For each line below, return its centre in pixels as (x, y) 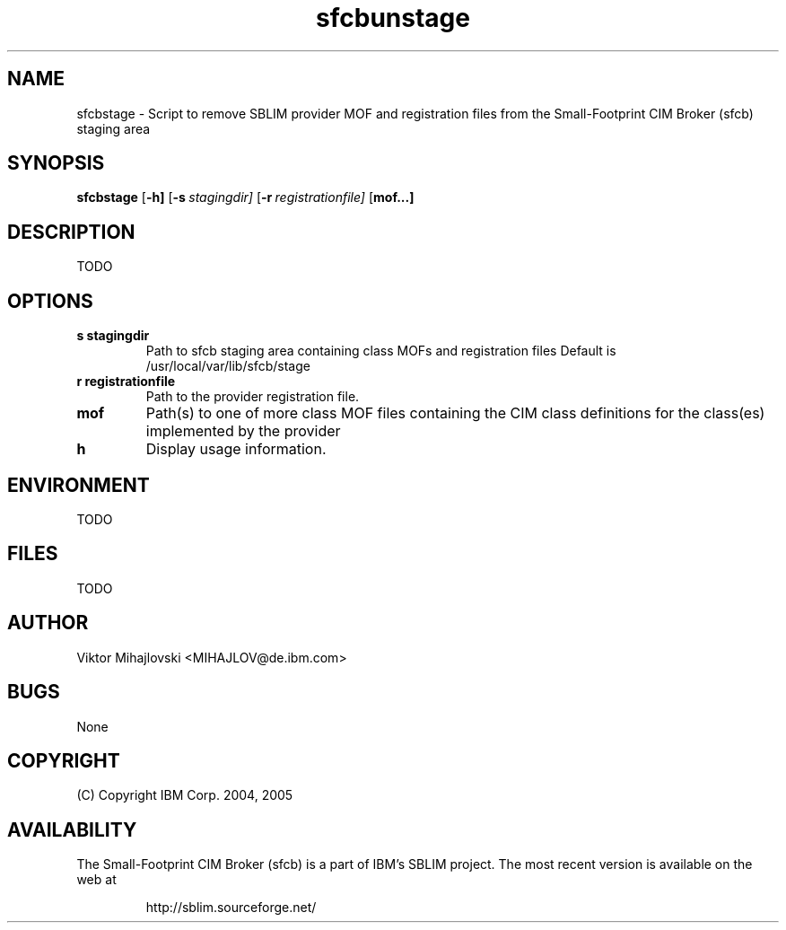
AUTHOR (48, 623)
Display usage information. (236, 449)
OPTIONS (50, 301)
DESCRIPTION (71, 232)
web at (96, 880)
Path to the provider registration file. (253, 397)
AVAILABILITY (72, 829)
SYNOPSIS (56, 163)
